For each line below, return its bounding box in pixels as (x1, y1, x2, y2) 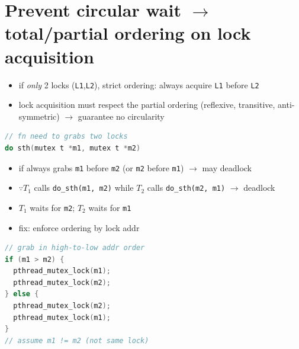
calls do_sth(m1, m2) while (34, 181, 134, 194)
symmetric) (18, 110, 60, 122)
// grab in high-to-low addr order (5, 244, 145, 252)
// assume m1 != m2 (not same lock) (5, 336, 149, 345)
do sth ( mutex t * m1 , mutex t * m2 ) (5, 143, 141, 152)
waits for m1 (88, 201, 131, 213)
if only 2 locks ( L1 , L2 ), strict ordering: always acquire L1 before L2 (18, 78, 259, 91)
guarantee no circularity (78, 110, 165, 122)
